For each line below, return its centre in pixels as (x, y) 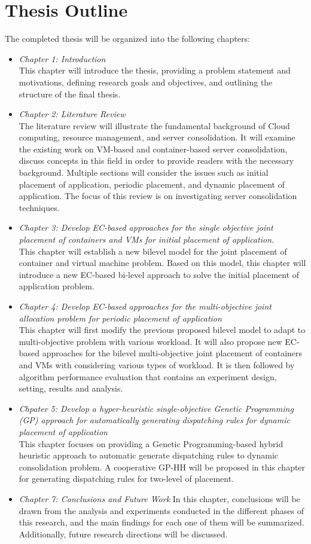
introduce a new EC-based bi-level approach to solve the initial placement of (159, 274)
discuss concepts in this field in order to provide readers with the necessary (156, 161)
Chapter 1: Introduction (62, 58)
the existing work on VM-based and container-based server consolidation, (153, 149)
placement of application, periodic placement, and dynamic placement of (152, 184)
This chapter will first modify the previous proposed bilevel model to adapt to (162, 330)
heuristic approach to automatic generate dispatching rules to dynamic (149, 455)
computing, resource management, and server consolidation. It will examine (157, 137)
